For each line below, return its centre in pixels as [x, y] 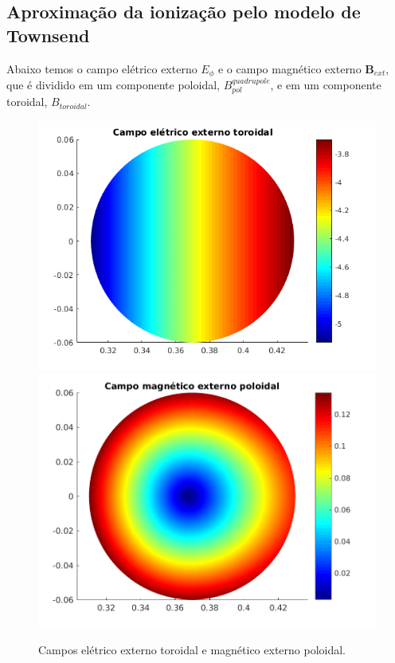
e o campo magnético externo [289, 68]
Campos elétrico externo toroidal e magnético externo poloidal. [192, 649]
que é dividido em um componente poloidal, [113, 85]
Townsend [48, 35]
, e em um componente [326, 85]
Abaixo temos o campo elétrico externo [102, 68]
